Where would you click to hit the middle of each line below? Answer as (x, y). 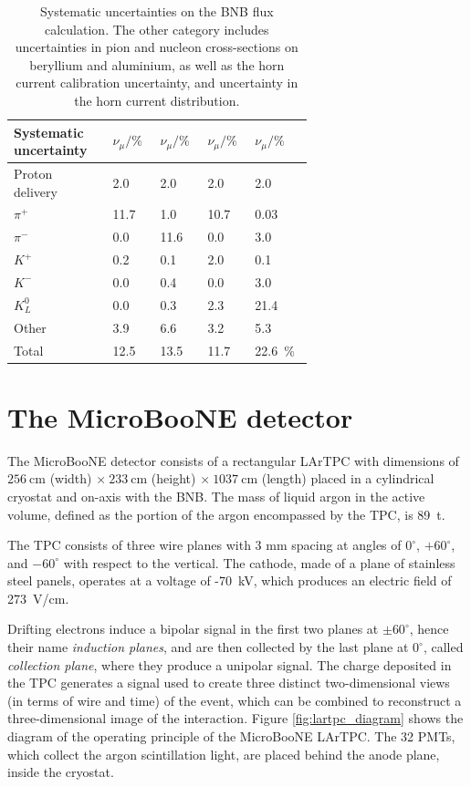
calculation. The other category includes (157, 29)
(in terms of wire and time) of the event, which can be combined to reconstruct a (235, 700)
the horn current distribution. (157, 100)
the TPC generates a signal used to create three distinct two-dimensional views (229, 683)
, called (443, 647)
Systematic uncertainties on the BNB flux (157, 11)
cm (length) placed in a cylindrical (338, 478)
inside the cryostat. (61, 772)
